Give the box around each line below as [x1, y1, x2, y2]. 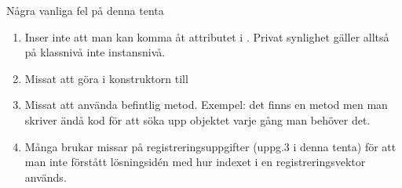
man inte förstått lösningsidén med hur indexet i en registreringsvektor [24, 154, 366, 170]
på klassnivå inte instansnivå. [24, 44, 166, 60]
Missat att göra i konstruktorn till [24, 70, 188, 86]
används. [24, 168, 67, 185]
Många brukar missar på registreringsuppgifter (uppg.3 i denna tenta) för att [24, 138, 397, 154]
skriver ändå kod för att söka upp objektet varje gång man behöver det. [24, 111, 371, 128]
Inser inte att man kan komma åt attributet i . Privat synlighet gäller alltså [24, 28, 389, 45]
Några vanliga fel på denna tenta [6, 2, 164, 18]
